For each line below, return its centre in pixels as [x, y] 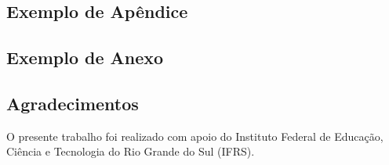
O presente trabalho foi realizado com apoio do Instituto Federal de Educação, [195, 136]
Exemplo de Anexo [85, 57]
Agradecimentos [73, 103]
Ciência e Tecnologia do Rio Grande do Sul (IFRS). [131, 151]
